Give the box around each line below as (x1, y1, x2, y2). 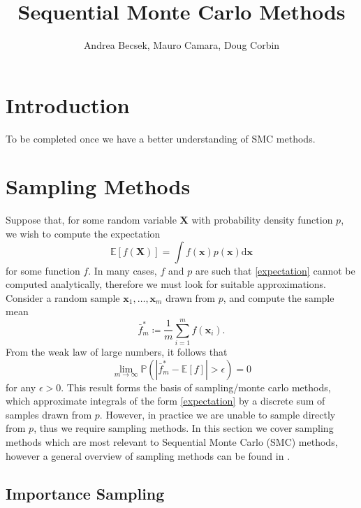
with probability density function (191, 212, 333, 227)
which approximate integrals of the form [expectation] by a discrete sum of (6, 393, 325, 408)
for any (6, 379, 36, 394)
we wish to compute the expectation (6, 226, 161, 240)
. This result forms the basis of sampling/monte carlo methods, (61, 379, 331, 394)
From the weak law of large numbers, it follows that (6, 344, 228, 359)
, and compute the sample (223, 290, 334, 305)
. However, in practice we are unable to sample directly (99, 407, 336, 421)
